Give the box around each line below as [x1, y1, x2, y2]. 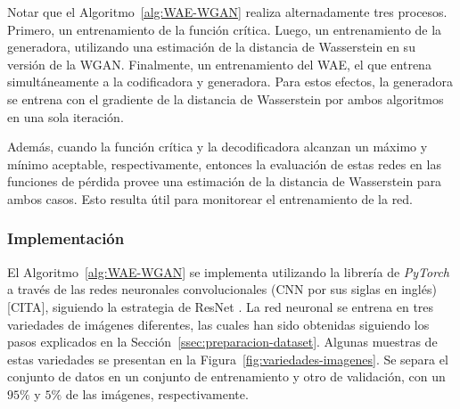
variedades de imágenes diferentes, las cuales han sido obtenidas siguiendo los [7, 315, 430, 333]
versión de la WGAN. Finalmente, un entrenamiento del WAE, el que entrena [7, 54, 431, 73]
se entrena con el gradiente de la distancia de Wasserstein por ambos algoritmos [7, 89, 444, 108]
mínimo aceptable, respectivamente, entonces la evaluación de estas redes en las [7, 154, 441, 173]
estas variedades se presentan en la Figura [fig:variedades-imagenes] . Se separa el [7, 349, 448, 368]
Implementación [7, 227, 125, 249]
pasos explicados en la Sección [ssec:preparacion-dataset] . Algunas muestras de [7, 332, 438, 351]
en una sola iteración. [7, 107, 124, 126]
